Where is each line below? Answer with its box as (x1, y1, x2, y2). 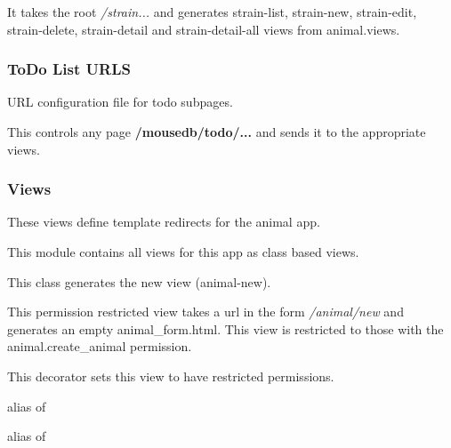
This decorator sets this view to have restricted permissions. (7, 366, 334, 385)
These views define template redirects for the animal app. (7, 212, 320, 231)
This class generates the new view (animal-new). (7, 272, 271, 291)
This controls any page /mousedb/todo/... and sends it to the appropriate (7, 123, 426, 140)
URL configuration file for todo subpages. (7, 92, 233, 111)
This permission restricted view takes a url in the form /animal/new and (7, 302, 404, 321)
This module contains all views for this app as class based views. (7, 243, 359, 260)
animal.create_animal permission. (7, 337, 192, 356)
